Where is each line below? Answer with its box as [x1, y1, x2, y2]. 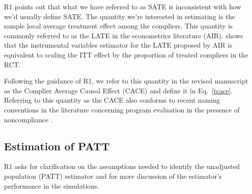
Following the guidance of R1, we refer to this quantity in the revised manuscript [4, 76, 249, 86]
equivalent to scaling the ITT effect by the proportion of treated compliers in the [4, 49, 249, 59]
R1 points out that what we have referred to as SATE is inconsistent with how [4, 1, 241, 11]
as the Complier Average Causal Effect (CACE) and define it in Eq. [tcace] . [4, 85, 233, 95]
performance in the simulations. [4, 180, 99, 191]
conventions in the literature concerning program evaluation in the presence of [4, 104, 240, 114]
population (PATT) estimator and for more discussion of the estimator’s [4, 170, 222, 181]
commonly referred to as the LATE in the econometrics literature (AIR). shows [4, 30, 244, 40]
